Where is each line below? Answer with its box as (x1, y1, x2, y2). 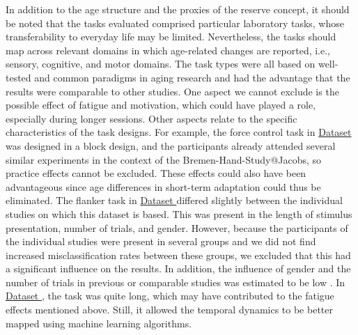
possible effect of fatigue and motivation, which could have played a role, (6, 98, 316, 112)
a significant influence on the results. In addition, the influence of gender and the (6, 261, 351, 276)
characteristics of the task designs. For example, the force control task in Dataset (6, 125, 352, 139)
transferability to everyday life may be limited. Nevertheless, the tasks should (6, 29, 336, 44)
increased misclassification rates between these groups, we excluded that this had (6, 247, 351, 262)
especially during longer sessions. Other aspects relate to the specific (6, 111, 297, 125)
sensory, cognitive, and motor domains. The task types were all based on (6, 56, 316, 71)
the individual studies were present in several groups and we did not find (6, 234, 316, 249)
